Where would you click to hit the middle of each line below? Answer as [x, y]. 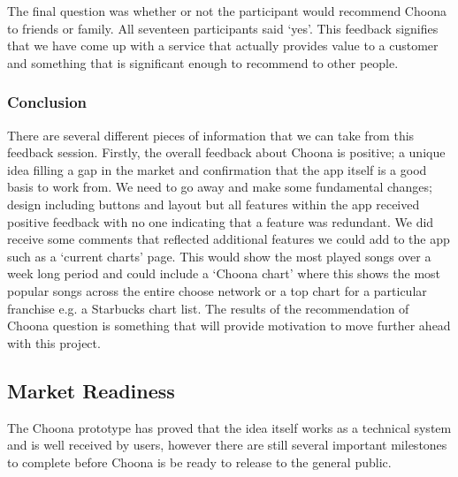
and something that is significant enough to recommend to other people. [203, 62]
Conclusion [47, 102]
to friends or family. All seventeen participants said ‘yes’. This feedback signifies [223, 28]
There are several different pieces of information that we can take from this [211, 135]
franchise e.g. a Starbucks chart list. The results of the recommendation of [208, 308]
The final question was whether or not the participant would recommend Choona [227, 11]
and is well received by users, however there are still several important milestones [227, 445]
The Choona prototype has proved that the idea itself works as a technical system [229, 427]
